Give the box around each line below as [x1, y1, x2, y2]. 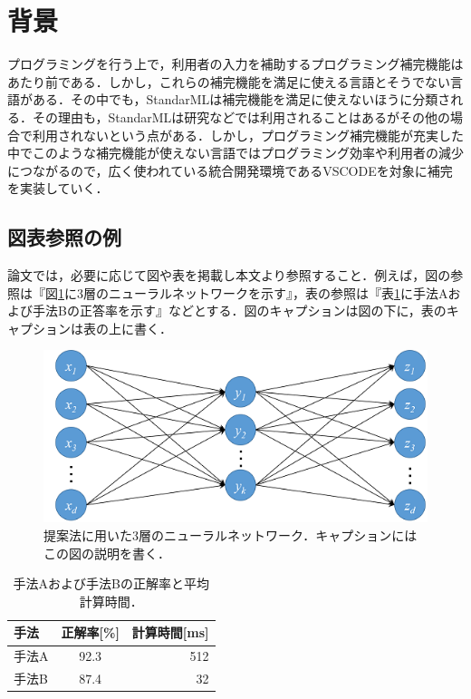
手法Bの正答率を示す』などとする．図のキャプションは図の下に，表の [32, 301, 447, 320]
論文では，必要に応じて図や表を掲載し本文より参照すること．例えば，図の [7, 266, 451, 285]
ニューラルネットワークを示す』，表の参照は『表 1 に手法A [108, 283, 448, 302]
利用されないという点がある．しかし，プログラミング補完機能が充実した [32, 125, 464, 144]
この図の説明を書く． [43, 543, 170, 562]
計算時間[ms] [131, 623, 209, 642]
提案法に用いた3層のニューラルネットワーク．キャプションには [43, 526, 418, 545]
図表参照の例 [7, 223, 121, 251]
